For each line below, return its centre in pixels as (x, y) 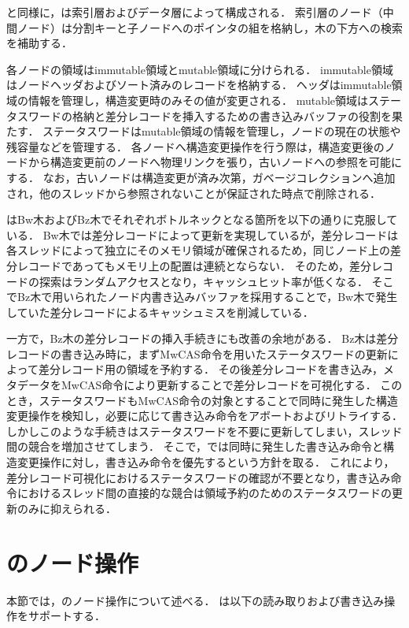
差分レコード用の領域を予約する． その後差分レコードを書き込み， (210, 369)
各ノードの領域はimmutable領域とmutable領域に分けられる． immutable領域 (200, 69)
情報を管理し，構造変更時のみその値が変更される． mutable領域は (198, 100)
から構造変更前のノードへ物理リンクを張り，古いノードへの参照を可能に (215, 162)
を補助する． (39, 43)
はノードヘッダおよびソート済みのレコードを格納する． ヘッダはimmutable (199, 85)
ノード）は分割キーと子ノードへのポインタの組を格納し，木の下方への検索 (210, 27)
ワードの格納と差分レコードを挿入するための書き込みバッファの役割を (210, 115)
